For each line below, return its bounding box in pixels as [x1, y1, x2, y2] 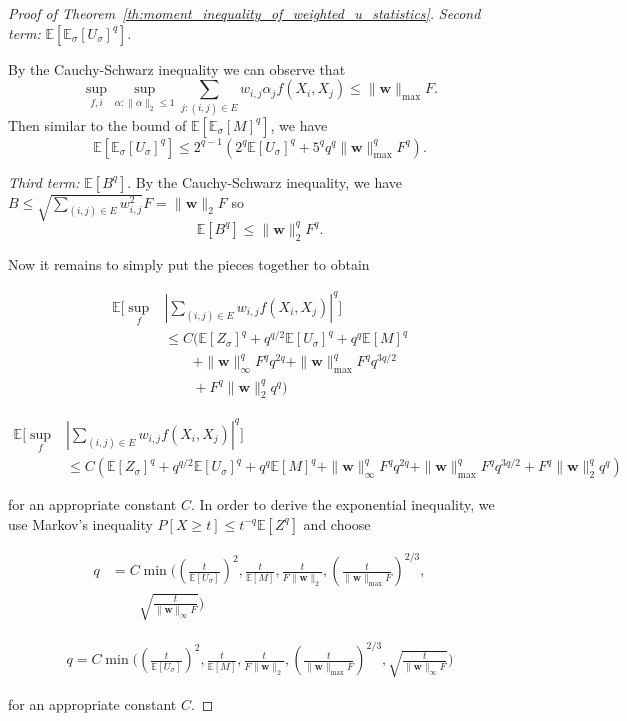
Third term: [8, 171, 80, 192]
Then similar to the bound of [8, 114, 187, 135]
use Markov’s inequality [8, 513, 153, 534]
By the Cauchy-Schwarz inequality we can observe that [8, 58, 346, 79]
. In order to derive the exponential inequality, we [190, 494, 495, 515]
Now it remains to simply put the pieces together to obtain [8, 253, 370, 274]
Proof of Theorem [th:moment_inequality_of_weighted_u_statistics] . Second [8, 3, 481, 23]
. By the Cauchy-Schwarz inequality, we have [127, 171, 403, 192]
